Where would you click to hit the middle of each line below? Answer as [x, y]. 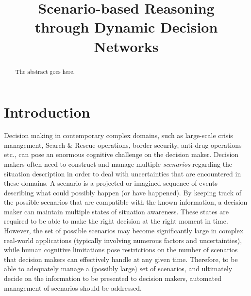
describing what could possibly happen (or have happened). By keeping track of [123, 192]
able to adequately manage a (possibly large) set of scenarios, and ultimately [118, 269]
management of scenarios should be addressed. [73, 287]
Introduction [47, 112]
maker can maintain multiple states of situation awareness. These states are [117, 211]
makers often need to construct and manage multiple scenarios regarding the [118, 164]
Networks [126, 46]
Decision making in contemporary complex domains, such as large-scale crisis [118, 135]
